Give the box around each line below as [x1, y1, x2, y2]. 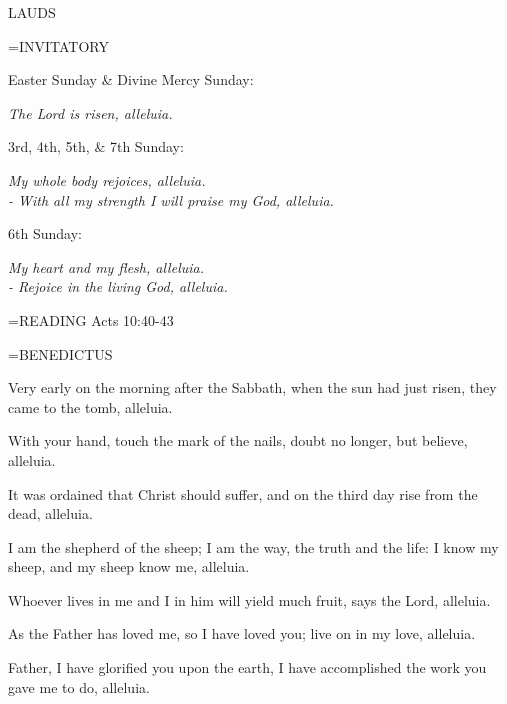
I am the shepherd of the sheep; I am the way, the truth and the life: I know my [8, 536, 499, 557]
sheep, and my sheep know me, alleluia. [8, 556, 250, 577]
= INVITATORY [8, 35, 109, 56]
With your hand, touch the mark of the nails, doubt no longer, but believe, [8, 430, 468, 451]
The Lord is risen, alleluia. [8, 102, 173, 123]
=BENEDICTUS [8, 343, 113, 364]
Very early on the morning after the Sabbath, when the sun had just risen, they [8, 377, 497, 398]
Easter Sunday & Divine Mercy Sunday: [8, 69, 254, 90]
